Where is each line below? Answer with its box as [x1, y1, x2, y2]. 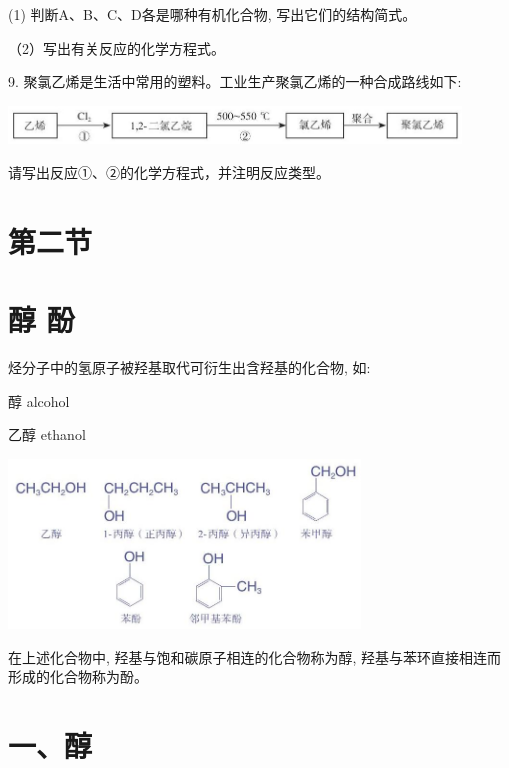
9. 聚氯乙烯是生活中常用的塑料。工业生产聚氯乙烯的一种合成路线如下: [8, 71, 462, 92]
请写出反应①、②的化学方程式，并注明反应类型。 [8, 162, 330, 183]
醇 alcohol [8, 390, 70, 411]
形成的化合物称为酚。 [8, 666, 148, 687]
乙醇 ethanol [8, 424, 86, 445]
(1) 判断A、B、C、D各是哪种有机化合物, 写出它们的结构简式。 [8, 4, 417, 24]
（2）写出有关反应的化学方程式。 [8, 37, 225, 58]
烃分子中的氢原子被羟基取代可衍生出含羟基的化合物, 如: [8, 357, 371, 378]
